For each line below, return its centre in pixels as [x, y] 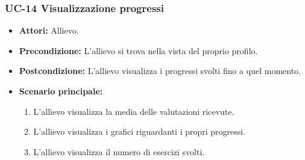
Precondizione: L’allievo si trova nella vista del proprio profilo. [138, 50]
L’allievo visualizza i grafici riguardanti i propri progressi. [140, 131]
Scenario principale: [61, 91]
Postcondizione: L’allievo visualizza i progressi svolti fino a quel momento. [160, 71]
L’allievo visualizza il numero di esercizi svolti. [119, 151]
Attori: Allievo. [49, 30]
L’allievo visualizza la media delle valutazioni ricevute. [134, 111]
